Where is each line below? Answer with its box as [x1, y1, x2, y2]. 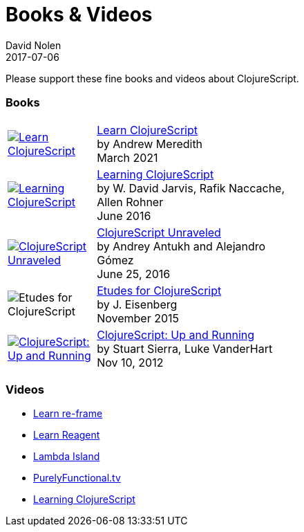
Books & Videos [6, 3, 153, 26]
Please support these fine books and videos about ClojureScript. [6, 72, 299, 84]
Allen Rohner [97, 194, 164, 209]
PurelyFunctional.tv [33, 472, 121, 484]
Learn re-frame [33, 407, 103, 420]
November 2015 [97, 311, 180, 325]
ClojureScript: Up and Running [97, 327, 255, 342]
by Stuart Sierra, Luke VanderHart [97, 341, 273, 356]
